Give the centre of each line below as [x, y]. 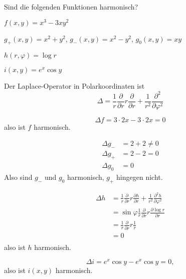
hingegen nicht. [140, 177]
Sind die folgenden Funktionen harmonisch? [71, 7]
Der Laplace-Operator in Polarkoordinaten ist [74, 86]
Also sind [18, 177]
